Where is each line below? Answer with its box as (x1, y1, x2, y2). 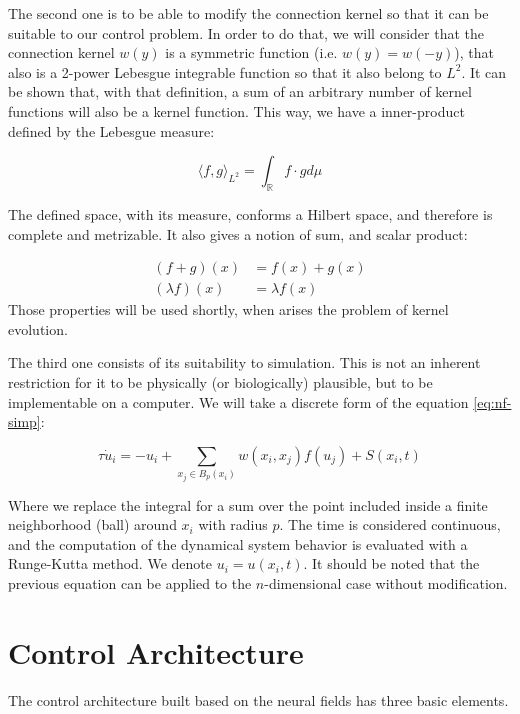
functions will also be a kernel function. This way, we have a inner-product (8, 100, 465, 121)
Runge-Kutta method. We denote (8, 553, 212, 574)
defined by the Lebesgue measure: (8, 120, 215, 141)
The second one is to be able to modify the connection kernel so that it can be (8, 3, 489, 23)
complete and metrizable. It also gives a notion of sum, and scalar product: (8, 223, 468, 244)
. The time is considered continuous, (279, 514, 501, 535)
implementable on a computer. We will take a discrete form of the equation (8, 391, 469, 412)
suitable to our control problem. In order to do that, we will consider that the (8, 22, 485, 43)
